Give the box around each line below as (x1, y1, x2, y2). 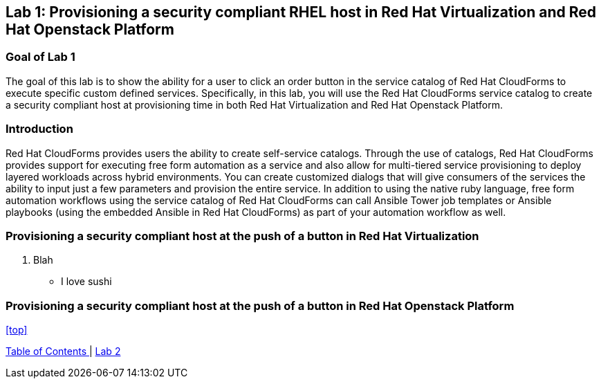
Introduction (6, 122, 73, 136)
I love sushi (61, 275, 112, 288)
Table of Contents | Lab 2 (6, 345, 121, 358)
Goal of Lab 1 (6, 50, 75, 64)
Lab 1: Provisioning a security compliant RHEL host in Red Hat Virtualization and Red (6, 3, 597, 21)
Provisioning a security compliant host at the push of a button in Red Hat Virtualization (6, 228, 479, 243)
